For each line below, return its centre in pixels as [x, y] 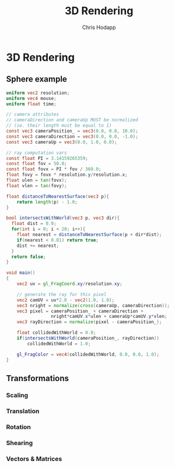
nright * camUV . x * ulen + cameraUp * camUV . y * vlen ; [109, 317]
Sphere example [37, 79]
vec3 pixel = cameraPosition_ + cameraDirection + [80, 311]
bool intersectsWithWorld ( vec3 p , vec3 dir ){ [63, 218]
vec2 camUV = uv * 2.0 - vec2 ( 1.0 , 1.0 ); [66, 300]
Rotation [19, 427]
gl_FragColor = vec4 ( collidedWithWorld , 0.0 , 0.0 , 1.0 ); [88, 354]
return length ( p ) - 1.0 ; [47, 202]
